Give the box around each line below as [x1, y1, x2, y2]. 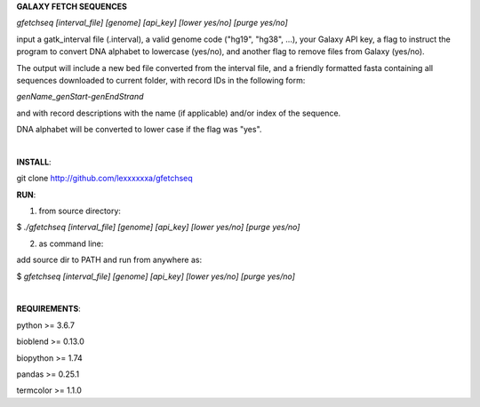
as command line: [38, 238, 104, 249]
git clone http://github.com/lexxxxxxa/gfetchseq [16, 173, 193, 184]
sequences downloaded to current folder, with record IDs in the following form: [16, 75, 306, 85]
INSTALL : [16, 156, 52, 167]
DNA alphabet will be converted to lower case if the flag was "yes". [16, 124, 262, 135]
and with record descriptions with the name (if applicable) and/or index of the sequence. [16, 108, 341, 118]
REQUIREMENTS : [16, 303, 82, 315]
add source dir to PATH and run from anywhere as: [16, 254, 203, 266]
